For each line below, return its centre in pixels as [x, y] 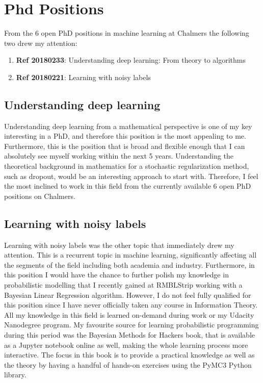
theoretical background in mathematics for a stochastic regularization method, [127, 166]
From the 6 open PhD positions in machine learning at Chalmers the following [127, 33]
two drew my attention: [41, 43]
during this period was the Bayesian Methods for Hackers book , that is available [129, 335]
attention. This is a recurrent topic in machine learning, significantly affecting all [130, 255]
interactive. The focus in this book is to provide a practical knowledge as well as [129, 355]
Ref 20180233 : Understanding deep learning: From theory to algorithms [131, 60]
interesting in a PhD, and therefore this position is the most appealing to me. [125, 136]
